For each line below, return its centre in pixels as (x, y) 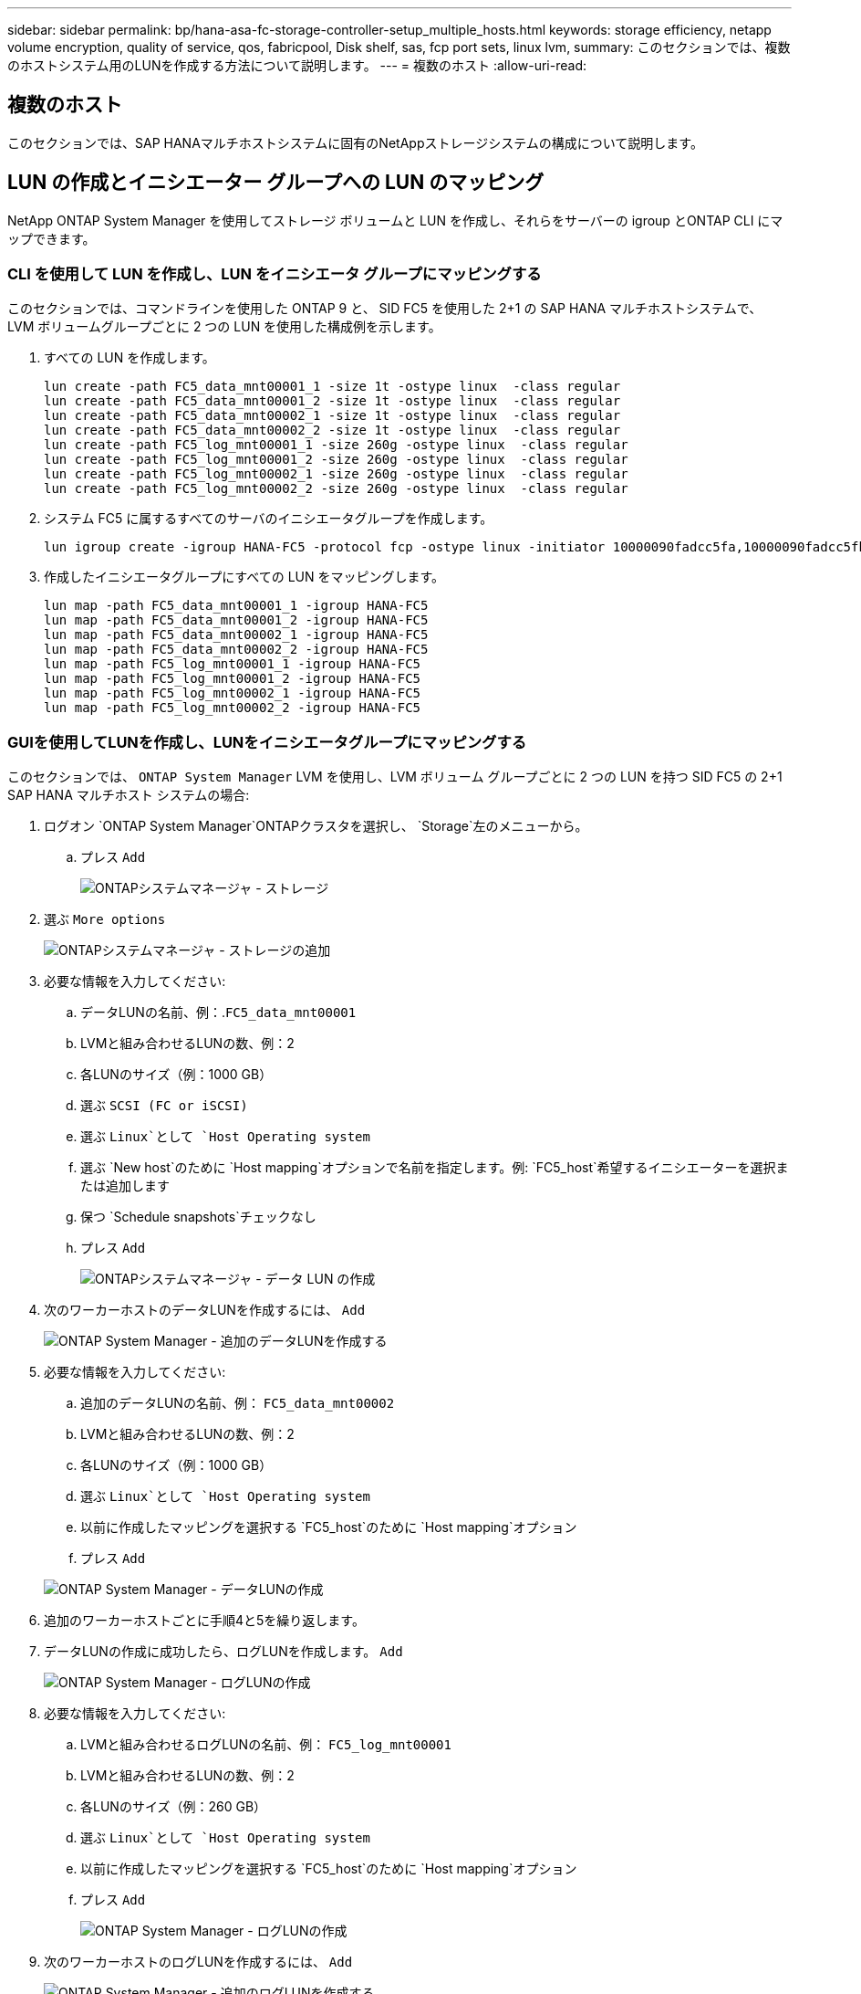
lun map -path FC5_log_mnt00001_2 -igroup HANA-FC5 (233, 679)
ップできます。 (52, 238)
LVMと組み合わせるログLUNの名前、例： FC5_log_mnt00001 (266, 1745)
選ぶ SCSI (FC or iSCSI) (164, 1106)
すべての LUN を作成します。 (130, 358)
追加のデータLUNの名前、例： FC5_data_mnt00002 (238, 1403)
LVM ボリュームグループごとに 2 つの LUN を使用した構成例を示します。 (224, 327)
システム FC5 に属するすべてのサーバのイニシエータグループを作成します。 (269, 519)
